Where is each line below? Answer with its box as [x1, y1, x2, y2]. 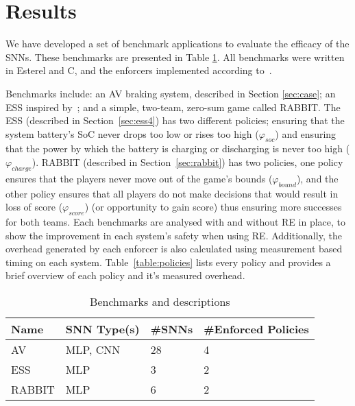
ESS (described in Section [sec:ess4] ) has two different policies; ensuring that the [5, 113, 345, 128]
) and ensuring [275, 126, 336, 141]
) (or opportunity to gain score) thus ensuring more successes [84, 200, 342, 214]
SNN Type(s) [65, 321, 140, 337]
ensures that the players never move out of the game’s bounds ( [5, 171, 273, 185]
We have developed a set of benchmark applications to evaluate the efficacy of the [5, 36, 350, 51]
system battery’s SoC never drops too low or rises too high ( [5, 126, 259, 141]
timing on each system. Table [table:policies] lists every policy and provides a [5, 254, 331, 269]
